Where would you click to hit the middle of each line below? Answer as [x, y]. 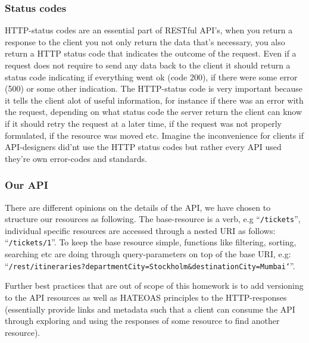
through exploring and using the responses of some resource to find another [142, 321]
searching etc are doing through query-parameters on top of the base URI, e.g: [148, 254]
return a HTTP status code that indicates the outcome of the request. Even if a [151, 53]
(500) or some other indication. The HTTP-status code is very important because [154, 88]
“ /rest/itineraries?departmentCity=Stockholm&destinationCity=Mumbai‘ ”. [150, 265]
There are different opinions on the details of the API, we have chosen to [138, 207]
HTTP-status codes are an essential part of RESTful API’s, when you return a [149, 30]
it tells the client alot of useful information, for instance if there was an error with [154, 100]
